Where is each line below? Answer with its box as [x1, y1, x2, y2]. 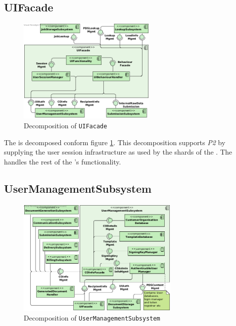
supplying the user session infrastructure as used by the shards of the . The [4, 147, 233, 157]
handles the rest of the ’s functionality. [4, 156, 121, 166]
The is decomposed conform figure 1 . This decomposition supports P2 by [4, 137, 226, 147]
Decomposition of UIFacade [24, 120, 107, 130]
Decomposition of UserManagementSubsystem [24, 313, 160, 323]
